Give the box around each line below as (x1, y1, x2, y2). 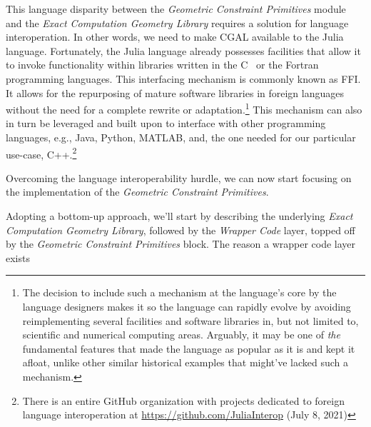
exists (6, 250, 30, 265)
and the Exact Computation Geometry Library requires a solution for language (6, 15, 349, 30)
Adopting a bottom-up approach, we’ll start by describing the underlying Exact (6, 209, 353, 223)
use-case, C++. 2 (6, 144, 77, 161)
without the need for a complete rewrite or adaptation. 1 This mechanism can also (6, 100, 362, 116)
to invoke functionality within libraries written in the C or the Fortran (6, 57, 319, 72)
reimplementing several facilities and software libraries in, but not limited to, (22, 313, 359, 328)
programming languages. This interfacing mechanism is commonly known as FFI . (6, 71, 361, 86)
